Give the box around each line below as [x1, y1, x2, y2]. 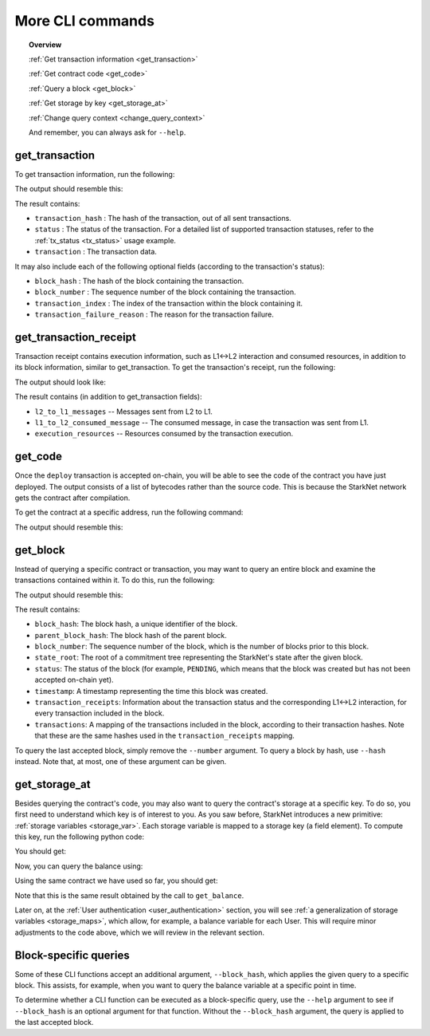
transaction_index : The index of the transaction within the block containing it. [34, 298, 303, 308]
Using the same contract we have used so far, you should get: [14, 876, 218, 885]
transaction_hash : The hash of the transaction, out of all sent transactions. [34, 213, 292, 223]
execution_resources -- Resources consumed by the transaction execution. [34, 429, 294, 439]
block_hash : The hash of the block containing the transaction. [34, 276, 244, 286]
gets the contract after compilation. [14, 493, 131, 502]
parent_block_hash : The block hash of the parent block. [34, 630, 227, 640]
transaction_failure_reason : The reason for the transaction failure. [34, 309, 274, 319]
